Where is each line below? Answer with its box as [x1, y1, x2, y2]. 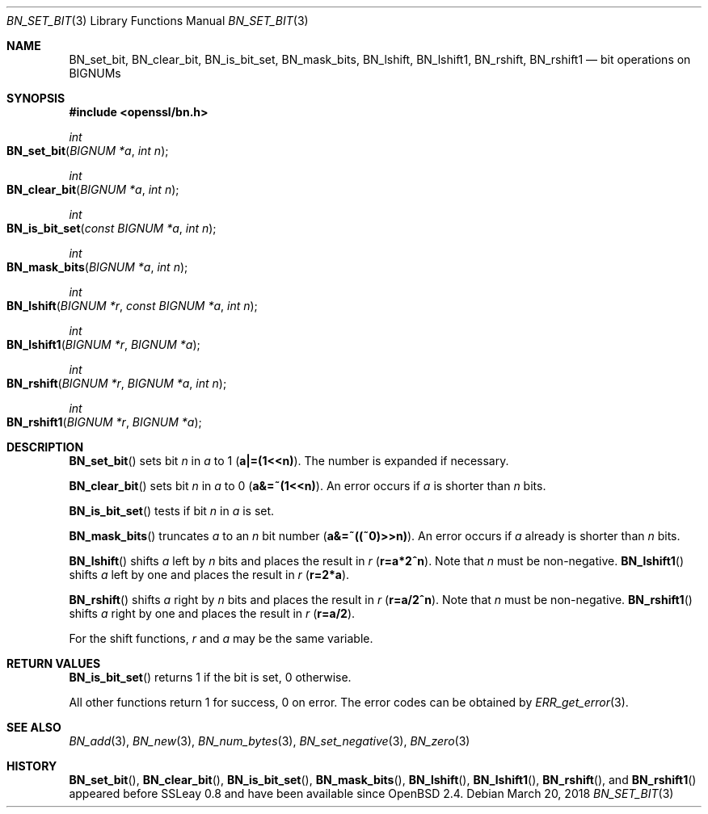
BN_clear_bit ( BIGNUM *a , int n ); [6, 183, 179, 196]
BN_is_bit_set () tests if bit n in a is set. [69, 504, 275, 518]
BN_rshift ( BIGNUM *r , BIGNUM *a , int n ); [6, 376, 227, 390]
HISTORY [6, 759, 57, 773]
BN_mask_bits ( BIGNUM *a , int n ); [6, 260, 188, 274]
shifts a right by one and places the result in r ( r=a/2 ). [69, 606, 356, 620]
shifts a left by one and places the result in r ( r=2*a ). [69, 568, 350, 581]
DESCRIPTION [6, 440, 84, 454]
